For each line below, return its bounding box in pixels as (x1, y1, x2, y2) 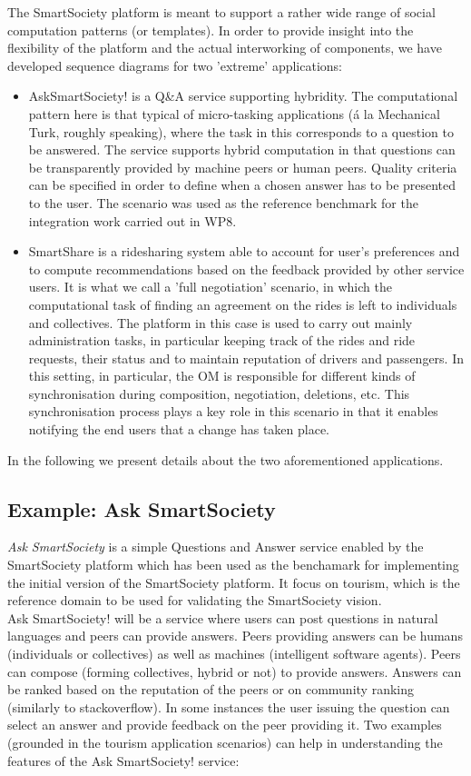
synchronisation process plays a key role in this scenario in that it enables (28, 402, 438, 421)
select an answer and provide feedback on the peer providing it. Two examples (7, 715, 442, 734)
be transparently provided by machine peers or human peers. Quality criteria (28, 157, 457, 176)
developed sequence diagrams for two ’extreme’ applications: (7, 55, 342, 75)
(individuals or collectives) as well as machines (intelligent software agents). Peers (7, 644, 461, 663)
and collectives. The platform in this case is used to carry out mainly (28, 313, 413, 332)
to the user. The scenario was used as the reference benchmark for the (28, 193, 418, 212)
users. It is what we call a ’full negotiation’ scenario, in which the (28, 277, 392, 296)
